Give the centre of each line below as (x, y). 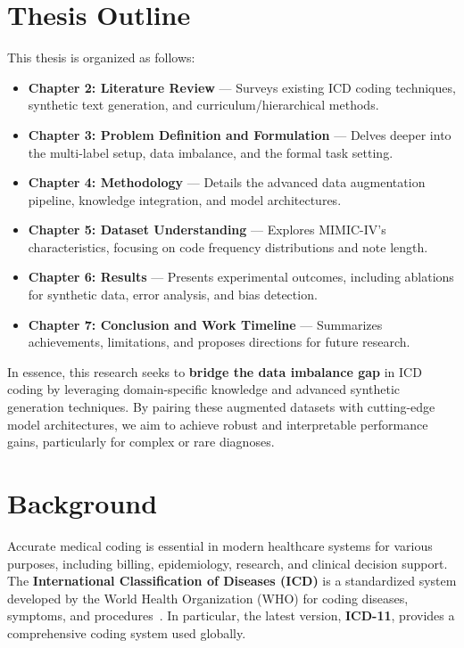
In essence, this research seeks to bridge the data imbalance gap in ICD (215, 371)
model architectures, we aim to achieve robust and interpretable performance (218, 424)
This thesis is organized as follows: (101, 57)
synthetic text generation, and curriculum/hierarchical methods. (203, 105)
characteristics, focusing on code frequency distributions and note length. (228, 246)
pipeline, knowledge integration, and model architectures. (185, 199)
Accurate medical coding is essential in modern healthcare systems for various (220, 545)
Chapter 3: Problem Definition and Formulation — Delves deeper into (240, 134)
